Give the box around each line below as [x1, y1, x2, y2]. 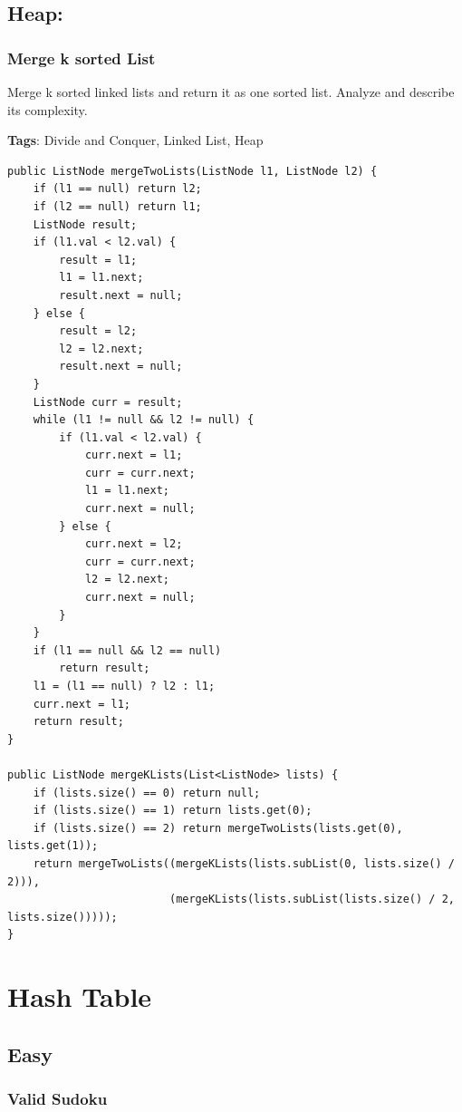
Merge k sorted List [7, 46, 156, 69]
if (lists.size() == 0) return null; [33, 786, 261, 799]
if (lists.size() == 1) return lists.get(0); [33, 804, 313, 817]
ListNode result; [33, 218, 138, 231]
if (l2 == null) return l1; [33, 199, 202, 213]
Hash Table [7, 978, 152, 1015]
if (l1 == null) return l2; [33, 182, 202, 196]
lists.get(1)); [7, 839, 99, 853]
